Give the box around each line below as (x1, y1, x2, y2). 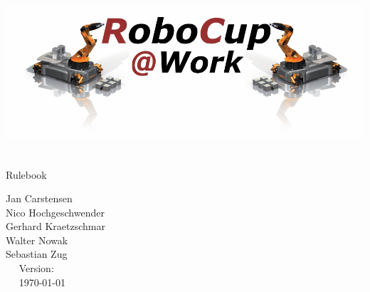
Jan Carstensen (6, 191, 73, 206)
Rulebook (6, 167, 47, 182)
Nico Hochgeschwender (6, 204, 105, 219)
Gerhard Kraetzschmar (6, 219, 105, 234)
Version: (18, 261, 54, 276)
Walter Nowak (6, 232, 68, 247)
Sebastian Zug (6, 246, 68, 261)
